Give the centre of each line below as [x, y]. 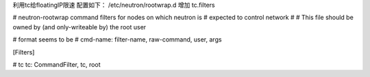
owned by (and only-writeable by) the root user [79, 27]
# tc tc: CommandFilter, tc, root [57, 64]
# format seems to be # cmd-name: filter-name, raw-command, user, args [117, 40]
